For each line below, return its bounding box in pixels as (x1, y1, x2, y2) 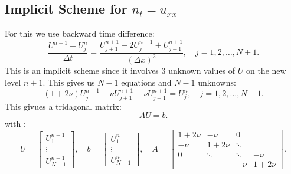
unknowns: (198, 76, 236, 88)
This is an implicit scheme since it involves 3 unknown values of (5, 64, 236, 77)
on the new (246, 64, 286, 77)
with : (5, 117, 26, 130)
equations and (121, 76, 172, 88)
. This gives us (42, 76, 95, 88)
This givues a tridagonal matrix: (5, 100, 122, 112)
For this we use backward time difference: (5, 27, 155, 40)
